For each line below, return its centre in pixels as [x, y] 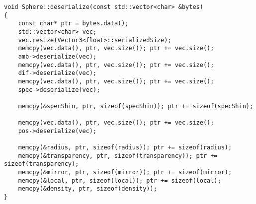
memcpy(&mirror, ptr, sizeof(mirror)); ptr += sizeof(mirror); [125, 172]
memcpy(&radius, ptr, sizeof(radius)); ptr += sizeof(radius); [125, 148]
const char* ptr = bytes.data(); [73, 24]
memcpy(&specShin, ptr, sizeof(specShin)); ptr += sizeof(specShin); [136, 106]
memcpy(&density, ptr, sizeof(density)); [87, 189]
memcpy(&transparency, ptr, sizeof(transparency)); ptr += [118, 156]
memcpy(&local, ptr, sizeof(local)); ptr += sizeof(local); [120, 180]
